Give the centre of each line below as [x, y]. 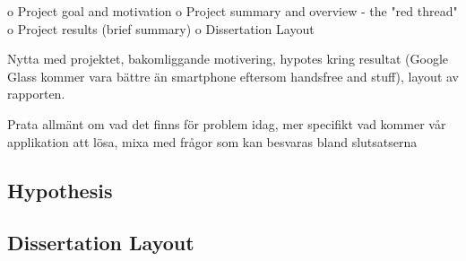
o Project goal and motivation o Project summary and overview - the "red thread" [233, 11]
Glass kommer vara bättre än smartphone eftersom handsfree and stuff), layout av [233, 76]
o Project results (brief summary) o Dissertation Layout [161, 28]
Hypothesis [60, 190]
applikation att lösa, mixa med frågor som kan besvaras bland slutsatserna [212, 141]
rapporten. [36, 94]
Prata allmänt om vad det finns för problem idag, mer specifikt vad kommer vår [227, 123]
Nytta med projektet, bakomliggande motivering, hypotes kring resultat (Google [228, 59]
